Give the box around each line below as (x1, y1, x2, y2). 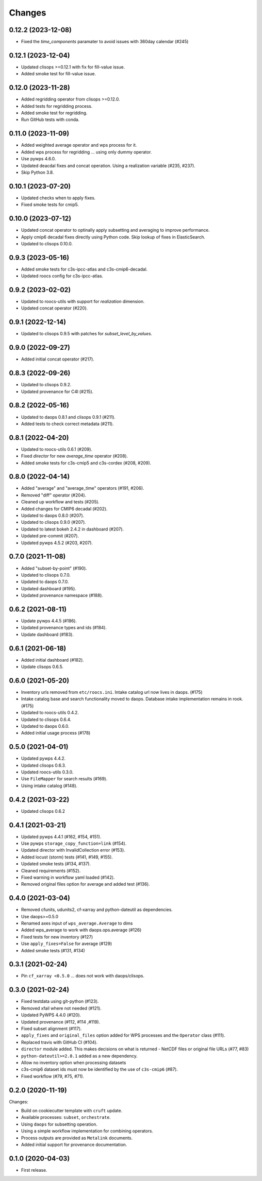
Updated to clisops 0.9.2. (21, 382, 72, 388)
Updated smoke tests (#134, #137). (21, 861, 91, 867)
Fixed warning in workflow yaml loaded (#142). (21, 874, 115, 880)
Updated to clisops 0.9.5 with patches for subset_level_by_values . (21, 331, 152, 337)
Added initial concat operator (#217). (21, 356, 95, 362)
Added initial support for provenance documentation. (21, 1142, 127, 1147)
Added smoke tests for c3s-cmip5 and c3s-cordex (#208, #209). (21, 460, 151, 466)
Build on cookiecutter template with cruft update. (21, 1108, 122, 1113)
